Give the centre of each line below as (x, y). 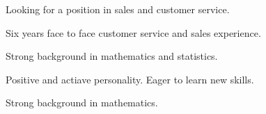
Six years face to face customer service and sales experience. (133, 32)
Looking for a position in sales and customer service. (118, 9)
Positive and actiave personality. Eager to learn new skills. (130, 79)
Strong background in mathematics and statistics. (112, 56)
